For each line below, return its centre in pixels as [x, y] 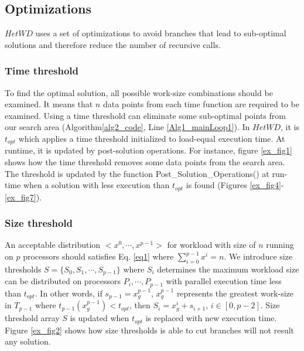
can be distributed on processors [63, 281]
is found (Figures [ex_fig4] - [235, 185]
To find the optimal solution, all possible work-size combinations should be [139, 92]
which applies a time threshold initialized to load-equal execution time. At [152, 138]
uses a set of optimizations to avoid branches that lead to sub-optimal [161, 33]
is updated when [100, 318]
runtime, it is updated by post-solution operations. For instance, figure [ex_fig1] [148, 150]
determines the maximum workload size [228, 269]
